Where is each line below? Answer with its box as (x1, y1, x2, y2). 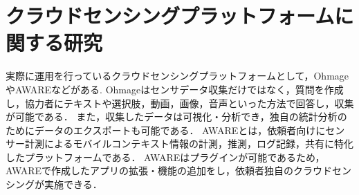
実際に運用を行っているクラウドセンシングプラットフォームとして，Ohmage (6, 68, 349, 83)
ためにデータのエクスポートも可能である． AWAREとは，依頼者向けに (6, 122, 326, 137)
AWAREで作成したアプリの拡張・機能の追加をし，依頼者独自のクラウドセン (6, 163, 352, 178)
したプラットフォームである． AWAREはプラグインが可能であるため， (6, 149, 325, 164)
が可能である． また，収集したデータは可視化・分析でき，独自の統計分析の (6, 109, 347, 124)
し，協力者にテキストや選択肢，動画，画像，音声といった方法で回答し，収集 (6, 95, 354, 110)
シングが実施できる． (6, 177, 102, 192)
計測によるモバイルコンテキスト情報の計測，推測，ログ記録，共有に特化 (24, 136, 353, 151)
